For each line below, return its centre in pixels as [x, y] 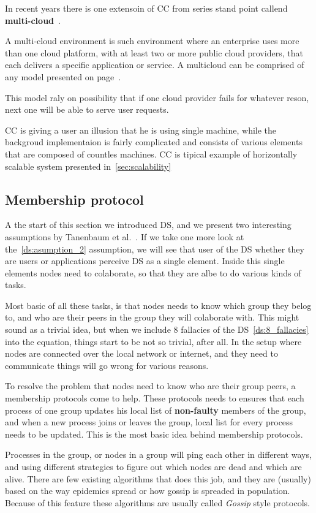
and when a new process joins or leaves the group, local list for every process [149, 422]
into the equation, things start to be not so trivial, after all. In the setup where [153, 341]
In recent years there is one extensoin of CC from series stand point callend [146, 8]
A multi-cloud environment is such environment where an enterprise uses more [152, 41]
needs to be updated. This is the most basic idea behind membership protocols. [154, 434]
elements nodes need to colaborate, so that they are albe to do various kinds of [153, 272]
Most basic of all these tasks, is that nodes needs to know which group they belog [158, 305]
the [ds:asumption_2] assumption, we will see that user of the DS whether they [155, 249]
